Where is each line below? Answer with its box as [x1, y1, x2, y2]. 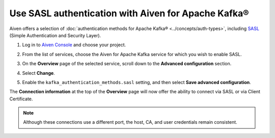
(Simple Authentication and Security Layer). [9, 32, 101, 38]
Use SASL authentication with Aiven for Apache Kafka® [9, 8, 249, 19]
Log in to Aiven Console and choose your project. [22, 42, 126, 48]
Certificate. [9, 96, 33, 102]
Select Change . [22, 70, 56, 76]
